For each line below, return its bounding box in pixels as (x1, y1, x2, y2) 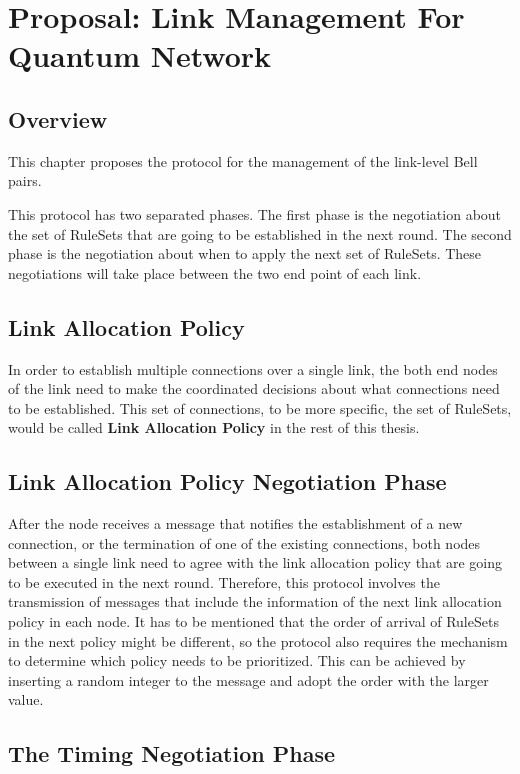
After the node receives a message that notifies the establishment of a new (8, 513, 463, 534)
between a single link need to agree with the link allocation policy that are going (8, 552, 503, 573)
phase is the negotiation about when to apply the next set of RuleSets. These (8, 243, 482, 264)
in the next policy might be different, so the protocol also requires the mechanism (8, 630, 508, 651)
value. (8, 689, 44, 710)
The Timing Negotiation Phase (8, 738, 336, 769)
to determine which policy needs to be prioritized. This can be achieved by (8, 650, 466, 671)
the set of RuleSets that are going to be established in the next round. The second (8, 223, 512, 244)
